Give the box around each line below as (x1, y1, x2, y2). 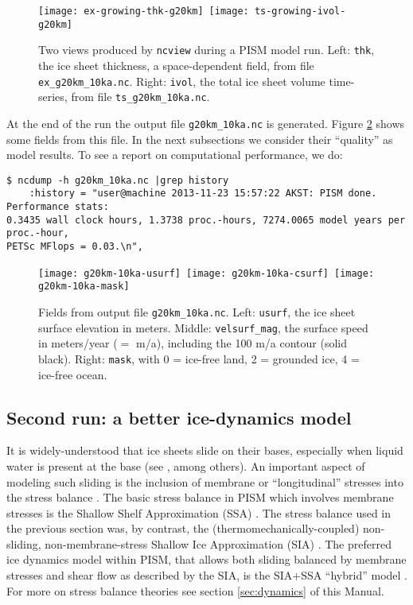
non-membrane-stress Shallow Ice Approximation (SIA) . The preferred (45, 535, 392, 552)
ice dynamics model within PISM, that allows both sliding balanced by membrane (6, 551, 407, 568)
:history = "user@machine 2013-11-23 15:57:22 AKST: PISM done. (29, 188, 377, 200)
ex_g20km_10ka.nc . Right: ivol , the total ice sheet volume (38, 72, 325, 89)
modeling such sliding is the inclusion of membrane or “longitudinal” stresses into (6, 473, 403, 490)
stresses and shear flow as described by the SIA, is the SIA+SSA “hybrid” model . (6, 567, 407, 584)
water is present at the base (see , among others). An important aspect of (6, 457, 365, 474)
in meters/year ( (38, 335, 118, 351)
